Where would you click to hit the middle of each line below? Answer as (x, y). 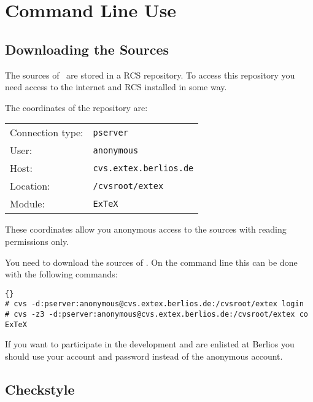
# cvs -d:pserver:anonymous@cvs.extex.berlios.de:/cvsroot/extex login (154, 304)
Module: (27, 204)
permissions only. (37, 241)
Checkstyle (40, 389)
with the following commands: (61, 274)
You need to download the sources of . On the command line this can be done (151, 262)
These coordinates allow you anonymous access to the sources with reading (146, 229)
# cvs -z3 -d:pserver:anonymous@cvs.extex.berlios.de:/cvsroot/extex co (156, 315)
